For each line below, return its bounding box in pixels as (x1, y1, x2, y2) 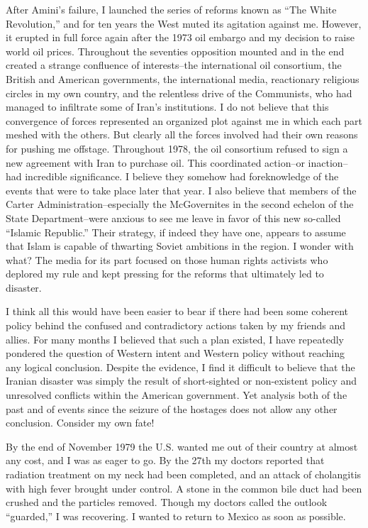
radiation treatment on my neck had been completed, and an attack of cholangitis (6, 467, 362, 481)
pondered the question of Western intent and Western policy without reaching (6, 346, 345, 361)
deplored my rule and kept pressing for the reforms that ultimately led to (6, 266, 324, 281)
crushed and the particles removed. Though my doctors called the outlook (6, 495, 328, 510)
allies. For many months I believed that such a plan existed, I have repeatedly (6, 331, 344, 346)
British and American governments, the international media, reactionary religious (6, 71, 359, 86)
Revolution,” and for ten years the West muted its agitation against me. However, (6, 16, 362, 31)
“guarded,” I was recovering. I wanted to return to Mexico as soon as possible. (6, 508, 346, 523)
